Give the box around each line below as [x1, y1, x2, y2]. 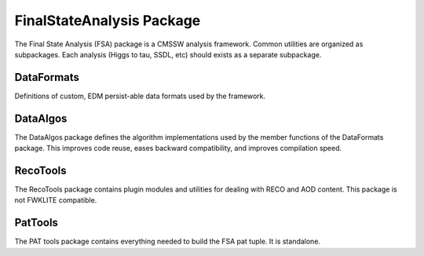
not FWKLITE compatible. [14, 196, 97, 205]
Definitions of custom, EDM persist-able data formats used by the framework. [14, 91, 266, 101]
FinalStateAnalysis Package [14, 12, 201, 29]
